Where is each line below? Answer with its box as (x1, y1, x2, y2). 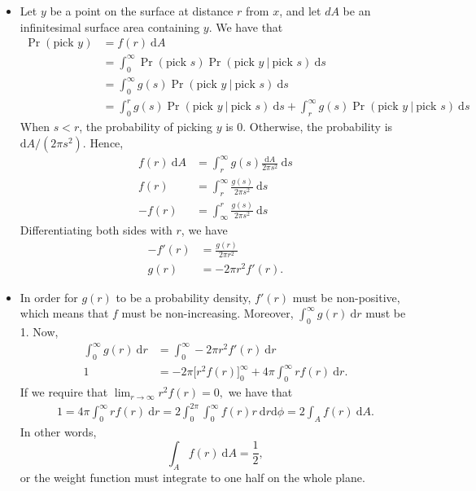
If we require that (20, 384, 108, 401)
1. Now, (20, 322, 59, 340)
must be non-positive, (292, 288, 400, 305)
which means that (20, 305, 109, 322)
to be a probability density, (116, 288, 251, 305)
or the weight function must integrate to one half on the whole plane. (20, 468, 365, 485)
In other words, (20, 423, 97, 441)
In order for (20, 288, 78, 305)
